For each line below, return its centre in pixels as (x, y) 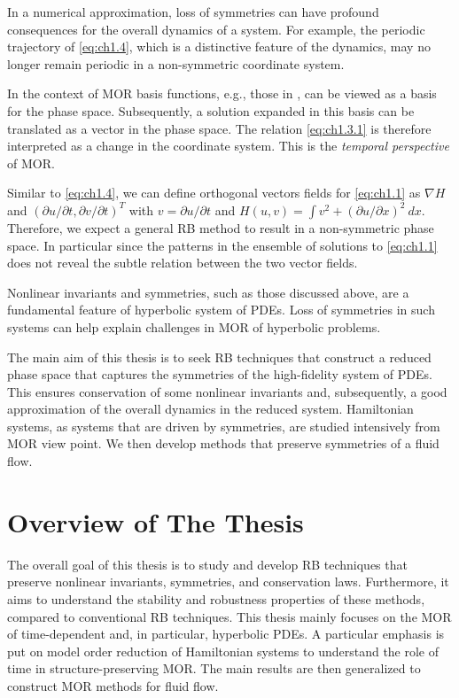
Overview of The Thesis (156, 521)
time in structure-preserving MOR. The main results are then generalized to (214, 668)
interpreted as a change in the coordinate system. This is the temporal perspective (228, 146)
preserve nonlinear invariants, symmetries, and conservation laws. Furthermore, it (228, 582)
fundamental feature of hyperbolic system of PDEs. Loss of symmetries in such (221, 310)
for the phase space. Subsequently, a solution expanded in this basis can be (211, 110)
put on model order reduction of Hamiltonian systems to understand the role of (223, 651)
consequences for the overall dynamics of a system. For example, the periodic (216, 29)
